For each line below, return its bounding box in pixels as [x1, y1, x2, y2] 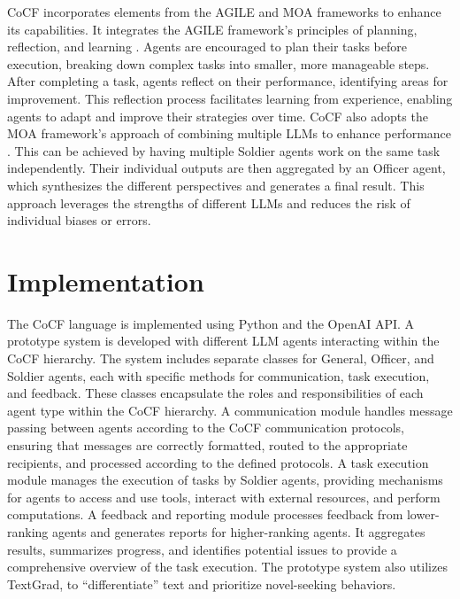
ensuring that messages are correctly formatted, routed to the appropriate [7, 436, 408, 454]
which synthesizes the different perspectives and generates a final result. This [7, 175, 425, 194]
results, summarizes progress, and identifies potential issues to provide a [7, 540, 397, 558]
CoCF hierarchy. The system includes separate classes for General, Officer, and [7, 349, 434, 368]
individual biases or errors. [7, 211, 151, 229]
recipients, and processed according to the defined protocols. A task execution [7, 453, 429, 471]
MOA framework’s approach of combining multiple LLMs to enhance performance [7, 124, 452, 143]
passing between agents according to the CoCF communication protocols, [7, 418, 404, 437]
